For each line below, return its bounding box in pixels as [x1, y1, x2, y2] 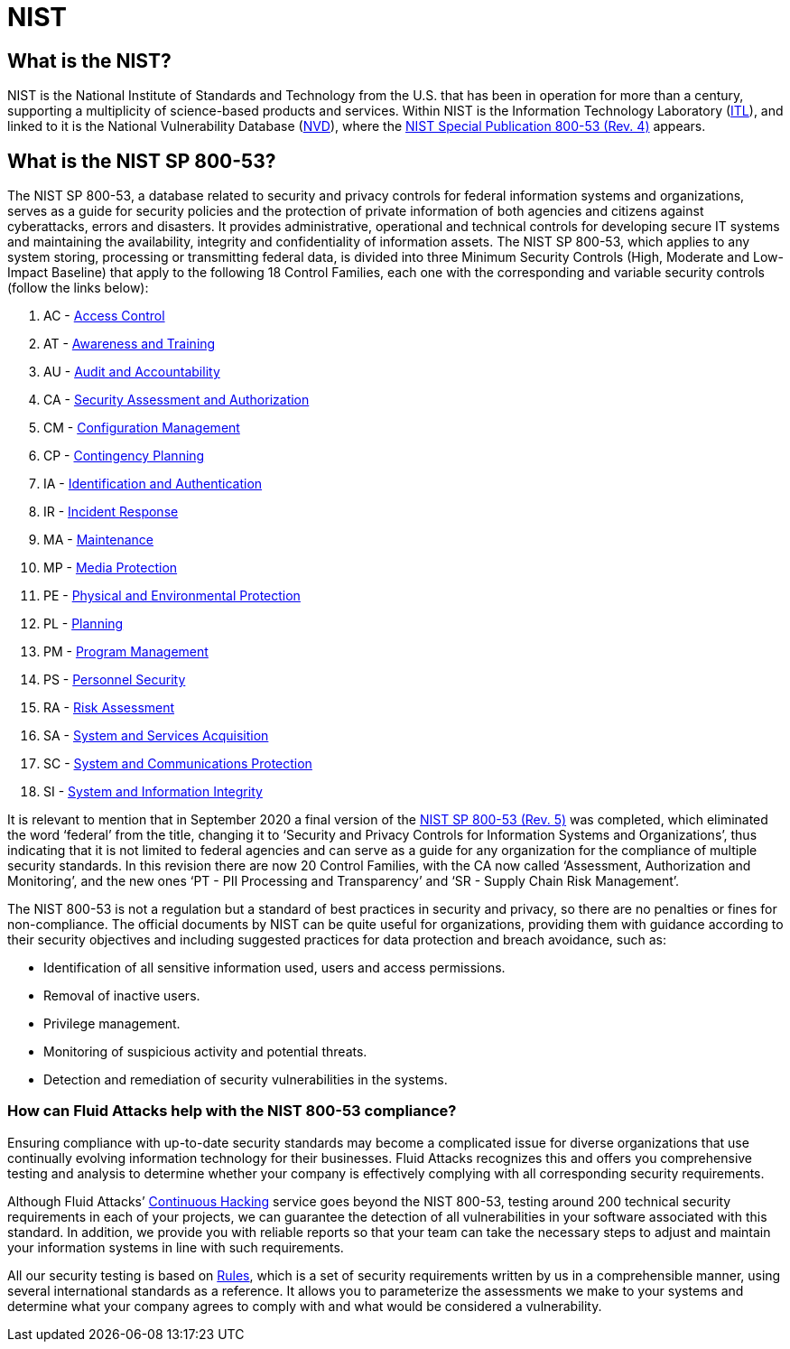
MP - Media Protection [43, 560, 178, 576]
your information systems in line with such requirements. [7, 1239, 344, 1255]
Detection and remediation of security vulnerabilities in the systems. [43, 1072, 448, 1088]
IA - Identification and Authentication [43, 476, 263, 492]
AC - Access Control [43, 308, 165, 324]
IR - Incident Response [43, 504, 179, 520]
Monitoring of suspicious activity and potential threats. [43, 1044, 367, 1060]
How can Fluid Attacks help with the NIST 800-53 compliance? [7, 1102, 457, 1121]
